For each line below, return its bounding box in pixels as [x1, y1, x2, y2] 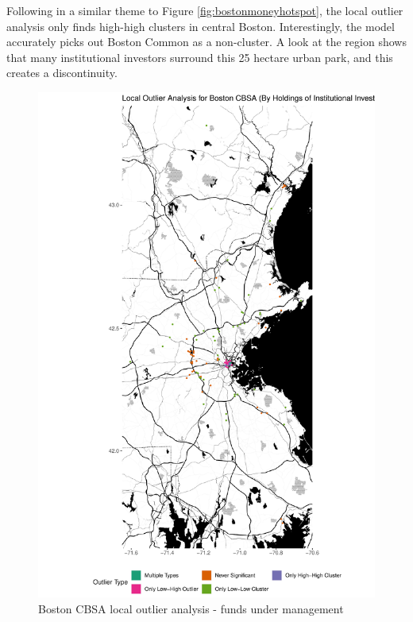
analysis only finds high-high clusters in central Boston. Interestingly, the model [6, 17, 395, 34]
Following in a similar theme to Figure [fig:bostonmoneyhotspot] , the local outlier [6, 2, 403, 18]
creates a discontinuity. [6, 64, 118, 81]
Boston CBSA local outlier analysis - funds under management [38, 600, 344, 616]
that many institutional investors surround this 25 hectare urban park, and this [6, 48, 393, 65]
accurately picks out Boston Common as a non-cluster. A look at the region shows [6, 33, 407, 50]
